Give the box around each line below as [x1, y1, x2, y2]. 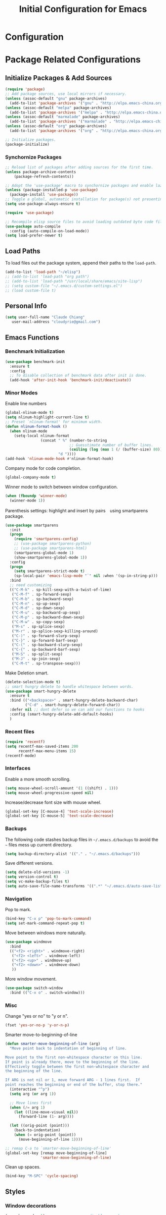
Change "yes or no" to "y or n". [5, 1013, 68, 1019]
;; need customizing [9, 583, 52, 588]
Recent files [5, 728, 35, 735]
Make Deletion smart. [5, 670, 48, 676]
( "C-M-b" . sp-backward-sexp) [11, 596, 74, 602]
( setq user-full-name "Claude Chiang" [5, 315, 85, 320]
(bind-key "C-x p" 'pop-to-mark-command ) [5, 916, 92, 921]
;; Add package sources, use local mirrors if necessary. [5, 92, 127, 97]
